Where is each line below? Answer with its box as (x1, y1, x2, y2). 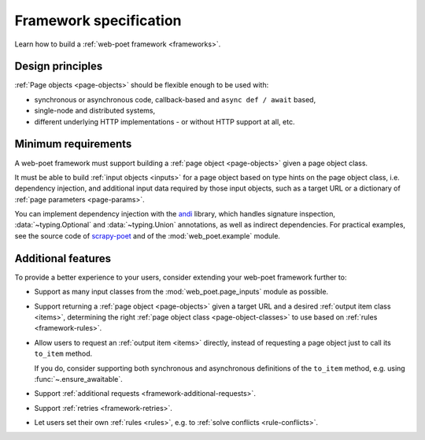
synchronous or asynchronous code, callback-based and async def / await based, (34, 94, 316, 104)
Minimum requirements (14, 138, 132, 151)
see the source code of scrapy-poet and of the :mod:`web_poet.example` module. (14, 231, 281, 240)
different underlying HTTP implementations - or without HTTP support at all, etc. (34, 116, 295, 126)
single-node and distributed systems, (34, 106, 156, 116)
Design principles (14, 60, 103, 73)
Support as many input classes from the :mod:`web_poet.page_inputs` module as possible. (34, 287, 329, 297)
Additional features (14, 252, 112, 265)
